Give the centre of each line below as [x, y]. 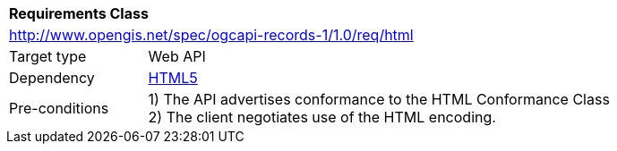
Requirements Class [79, 13]
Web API [177, 56]
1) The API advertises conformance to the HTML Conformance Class [379, 99]
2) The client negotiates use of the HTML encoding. [322, 117]
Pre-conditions [59, 108]
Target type [48, 56]
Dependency [52, 78]
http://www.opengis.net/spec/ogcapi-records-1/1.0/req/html [211, 35]
